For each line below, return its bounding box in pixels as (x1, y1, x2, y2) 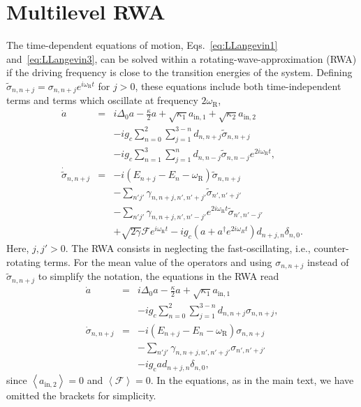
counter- (314, 241, 349, 256)
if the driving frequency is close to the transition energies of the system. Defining (6, 65, 353, 80)
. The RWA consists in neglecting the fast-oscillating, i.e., (65, 241, 311, 256)
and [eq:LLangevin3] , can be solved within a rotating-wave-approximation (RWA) (6, 51, 357, 66)
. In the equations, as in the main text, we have (150, 373, 354, 387)
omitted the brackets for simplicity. (6, 388, 156, 403)
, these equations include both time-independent (135, 78, 341, 93)
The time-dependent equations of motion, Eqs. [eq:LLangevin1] (6, 38, 278, 52)
